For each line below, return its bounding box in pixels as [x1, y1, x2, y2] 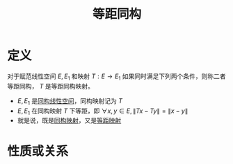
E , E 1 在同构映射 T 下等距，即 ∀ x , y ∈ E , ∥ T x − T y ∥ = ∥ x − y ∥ [17, 107, 188, 116]
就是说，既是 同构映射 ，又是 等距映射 [17, 116, 122, 125]
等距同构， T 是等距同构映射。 [7, 82, 94, 90]
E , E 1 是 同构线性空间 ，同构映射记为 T [17, 96, 123, 107]
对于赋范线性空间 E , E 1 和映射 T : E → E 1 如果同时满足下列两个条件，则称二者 [7, 72, 226, 82]
